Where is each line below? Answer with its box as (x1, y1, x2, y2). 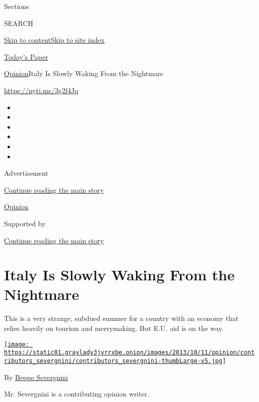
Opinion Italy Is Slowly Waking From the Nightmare (4, 68, 163, 79)
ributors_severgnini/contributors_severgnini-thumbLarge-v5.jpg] (4, 357, 226, 364)
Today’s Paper (4, 51, 48, 62)
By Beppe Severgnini (4, 371, 68, 382)
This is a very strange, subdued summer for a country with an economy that (4, 313, 239, 323)
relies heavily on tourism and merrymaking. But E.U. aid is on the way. (4, 323, 224, 333)
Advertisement (4, 168, 48, 178)
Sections (4, 1, 29, 11)
